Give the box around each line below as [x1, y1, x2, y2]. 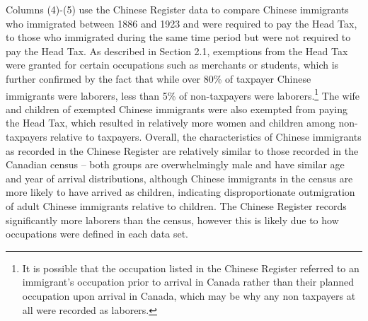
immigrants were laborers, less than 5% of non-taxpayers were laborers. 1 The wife [6, 86, 360, 103]
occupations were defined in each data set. [6, 226, 189, 241]
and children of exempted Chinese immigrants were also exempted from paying [6, 101, 347, 116]
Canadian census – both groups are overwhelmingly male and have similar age [6, 157, 345, 172]
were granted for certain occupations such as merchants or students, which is [6, 57, 339, 72]
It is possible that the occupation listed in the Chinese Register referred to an [22, 260, 360, 275]
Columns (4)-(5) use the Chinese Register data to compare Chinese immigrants [6, 2, 349, 16]
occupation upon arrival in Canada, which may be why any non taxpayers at [22, 288, 356, 303]
